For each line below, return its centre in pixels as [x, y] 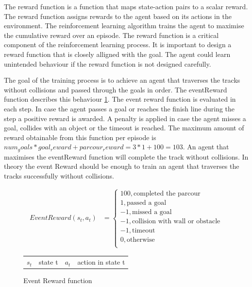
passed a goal [147, 203]
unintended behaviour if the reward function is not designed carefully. [108, 63]
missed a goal [152, 212]
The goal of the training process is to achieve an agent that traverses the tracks [122, 80]
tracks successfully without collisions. [59, 175]
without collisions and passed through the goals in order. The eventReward [116, 89]
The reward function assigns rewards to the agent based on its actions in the [118, 16]
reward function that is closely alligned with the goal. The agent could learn [117, 54]
